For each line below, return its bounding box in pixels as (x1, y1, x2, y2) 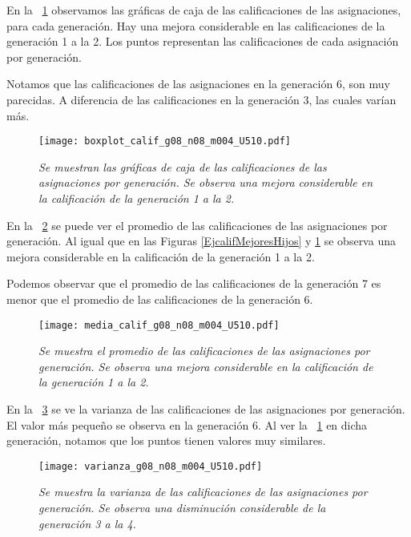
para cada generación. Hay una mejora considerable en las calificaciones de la (6, 17, 385, 34)
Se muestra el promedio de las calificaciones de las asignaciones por (38, 342, 370, 359)
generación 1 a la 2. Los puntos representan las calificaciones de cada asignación (6, 33, 399, 50)
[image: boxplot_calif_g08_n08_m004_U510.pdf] (38, 135, 291, 147)
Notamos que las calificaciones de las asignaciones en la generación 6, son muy (6, 75, 390, 92)
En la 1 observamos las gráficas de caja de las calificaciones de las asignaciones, (6, 2, 401, 18)
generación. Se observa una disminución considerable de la (38, 499, 326, 516)
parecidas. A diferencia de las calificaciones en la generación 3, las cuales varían (6, 91, 397, 107)
